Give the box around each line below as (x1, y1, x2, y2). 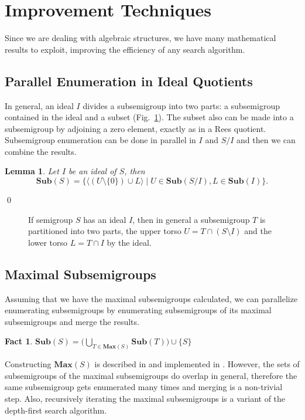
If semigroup (28, 213, 73, 225)
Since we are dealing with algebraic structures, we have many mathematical (5, 32, 276, 44)
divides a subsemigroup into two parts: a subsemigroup (83, 99, 280, 111)
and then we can (237, 134, 296, 146)
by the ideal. (107, 236, 152, 248)
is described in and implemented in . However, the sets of (94, 358, 300, 370)
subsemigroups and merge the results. (5, 315, 139, 327)
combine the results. (5, 145, 77, 157)
